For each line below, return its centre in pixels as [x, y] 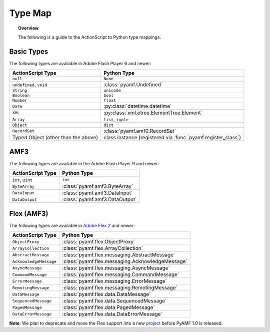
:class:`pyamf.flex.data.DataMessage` [106, 294]
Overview [28, 28]
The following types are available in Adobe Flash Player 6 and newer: [80, 63]
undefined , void [30, 85]
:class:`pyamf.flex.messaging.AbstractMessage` [119, 255]
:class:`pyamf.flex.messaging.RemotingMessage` [120, 288]
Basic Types [29, 51]
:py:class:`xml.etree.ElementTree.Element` [153, 113]
